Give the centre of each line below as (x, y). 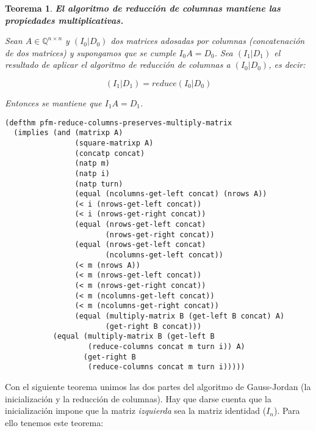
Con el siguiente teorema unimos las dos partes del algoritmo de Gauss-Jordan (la (158, 386)
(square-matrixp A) (114, 143)
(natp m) (92, 164)
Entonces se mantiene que (53, 102)
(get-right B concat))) (153, 326)
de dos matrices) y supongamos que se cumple (91, 52)
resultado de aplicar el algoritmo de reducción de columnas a (118, 64)
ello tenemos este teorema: (54, 422)
